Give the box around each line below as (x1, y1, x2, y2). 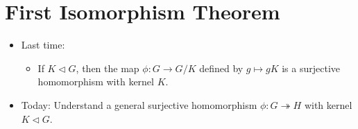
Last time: (21, 37, 65, 52)
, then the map (76, 60, 139, 75)
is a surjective (282, 60, 340, 75)
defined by (199, 60, 244, 75)
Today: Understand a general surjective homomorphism (21, 97, 257, 112)
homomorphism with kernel (37, 74, 154, 89)
